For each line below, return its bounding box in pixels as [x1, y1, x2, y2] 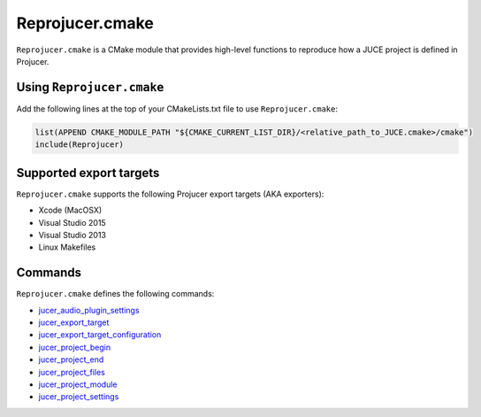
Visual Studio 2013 [38, 229, 106, 240]
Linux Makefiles [38, 242, 96, 252]
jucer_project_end [38, 354, 104, 365]
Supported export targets [16, 165, 160, 181]
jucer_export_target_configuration [38, 329, 162, 340]
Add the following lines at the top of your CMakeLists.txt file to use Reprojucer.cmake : [16, 103, 338, 114]
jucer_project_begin [38, 342, 111, 352]
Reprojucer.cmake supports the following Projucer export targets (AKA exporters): [16, 189, 324, 199]
